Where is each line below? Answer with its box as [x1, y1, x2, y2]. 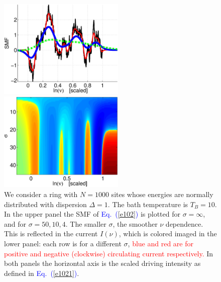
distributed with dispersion [4, 199, 87, 209]
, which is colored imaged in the [119, 228, 217, 239]
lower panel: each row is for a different [4, 238, 122, 248]
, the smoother [113, 218, 158, 229]
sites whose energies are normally [111, 189, 213, 200]
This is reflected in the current [4, 228, 98, 239]
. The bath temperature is [107, 199, 188, 209]
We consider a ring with [4, 189, 78, 200]
